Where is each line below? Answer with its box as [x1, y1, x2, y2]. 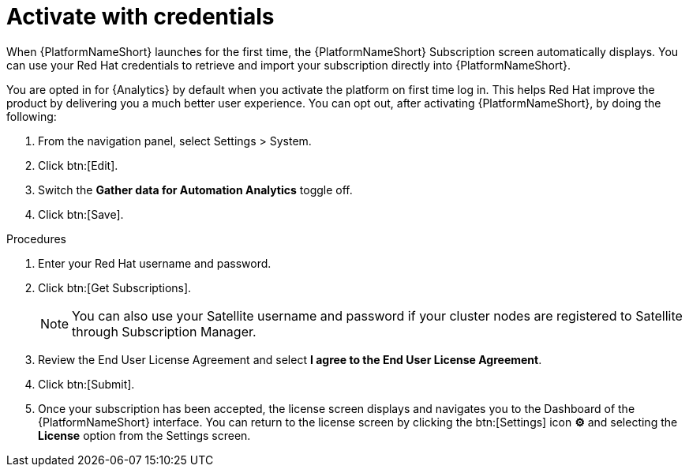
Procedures [6, 231, 66, 246]
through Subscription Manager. [72, 323, 257, 340]
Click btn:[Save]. [38, 207, 124, 221]
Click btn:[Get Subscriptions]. [38, 280, 192, 295]
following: [6, 109, 57, 123]
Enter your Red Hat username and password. [38, 256, 271, 270]
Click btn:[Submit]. [38, 377, 135, 391]
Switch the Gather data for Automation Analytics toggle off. [38, 182, 353, 197]
